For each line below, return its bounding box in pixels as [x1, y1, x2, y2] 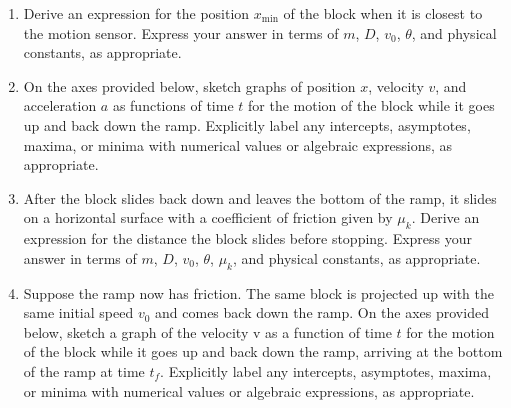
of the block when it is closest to [283, 3, 483, 23]
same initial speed [23, 302, 134, 323]
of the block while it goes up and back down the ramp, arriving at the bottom [23, 341, 503, 362]
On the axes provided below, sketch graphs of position [23, 75, 356, 96]
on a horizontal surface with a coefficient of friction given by [23, 207, 393, 228]
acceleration [23, 95, 97, 116]
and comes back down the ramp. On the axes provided [155, 302, 489, 323]
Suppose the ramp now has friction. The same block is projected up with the [23, 282, 494, 303]
